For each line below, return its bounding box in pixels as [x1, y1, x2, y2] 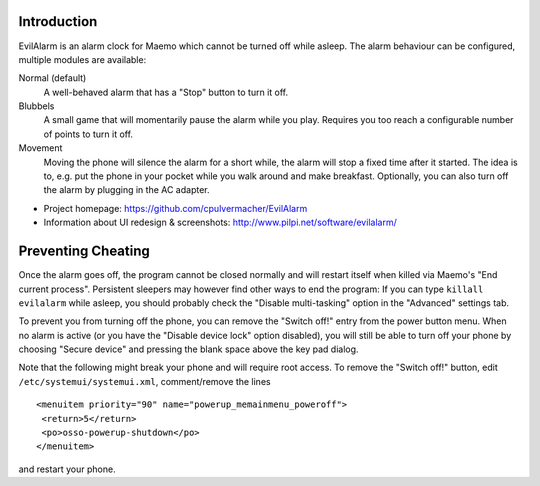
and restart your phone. [18, 463, 116, 475]
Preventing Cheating [18, 243, 150, 260]
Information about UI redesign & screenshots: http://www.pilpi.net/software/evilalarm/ [43, 216, 397, 229]
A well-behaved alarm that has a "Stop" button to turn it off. [43, 86, 289, 98]
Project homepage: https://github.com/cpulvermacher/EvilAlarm [43, 202, 308, 214]
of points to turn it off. [43, 128, 134, 140]
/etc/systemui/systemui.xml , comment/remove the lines [18, 375, 271, 387]
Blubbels [18, 100, 55, 112]
